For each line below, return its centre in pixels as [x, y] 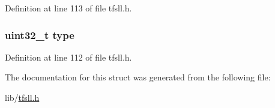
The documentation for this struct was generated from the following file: [138, 77]
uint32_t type [40, 34]
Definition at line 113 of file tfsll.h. [68, 8]
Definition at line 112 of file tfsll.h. [68, 57]
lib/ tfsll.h [22, 97]
